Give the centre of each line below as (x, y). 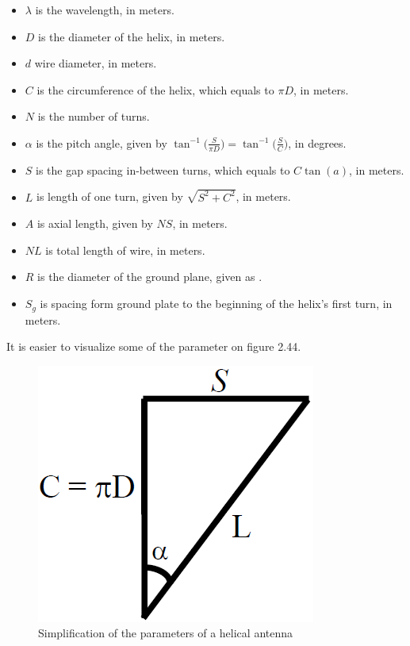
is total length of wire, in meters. (125, 250)
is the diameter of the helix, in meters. (132, 36)
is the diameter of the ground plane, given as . (150, 277)
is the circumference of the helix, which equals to (155, 89)
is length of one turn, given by (110, 196)
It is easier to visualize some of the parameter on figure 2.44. (154, 346)
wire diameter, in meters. (96, 63)
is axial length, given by (95, 223)
